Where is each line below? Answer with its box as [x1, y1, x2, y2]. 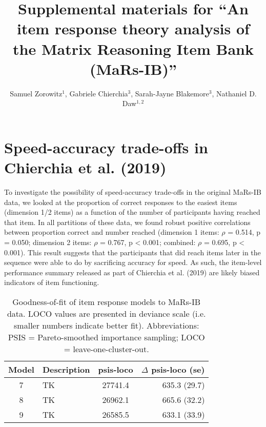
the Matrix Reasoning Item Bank [13, 38, 254, 59]
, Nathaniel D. [212, 88, 257, 98]
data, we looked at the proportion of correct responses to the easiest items [4, 196, 237, 207]
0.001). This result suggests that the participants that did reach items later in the [4, 247, 261, 257]
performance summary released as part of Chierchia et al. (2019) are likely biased [4, 267, 260, 277]
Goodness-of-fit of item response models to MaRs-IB [12, 295, 201, 308]
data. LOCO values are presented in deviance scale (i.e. [7, 307, 206, 319]
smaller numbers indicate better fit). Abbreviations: [14, 319, 199, 331]
